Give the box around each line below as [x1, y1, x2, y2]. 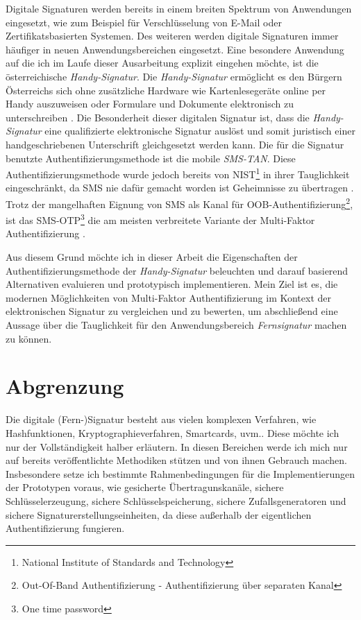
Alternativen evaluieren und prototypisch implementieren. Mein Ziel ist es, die [6, 277, 338, 291]
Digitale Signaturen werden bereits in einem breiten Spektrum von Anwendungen [6, 1, 352, 15]
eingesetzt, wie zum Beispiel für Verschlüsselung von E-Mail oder [6, 15, 282, 29]
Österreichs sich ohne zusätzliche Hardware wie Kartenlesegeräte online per [6, 83, 326, 97]
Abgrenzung [6, 372, 124, 400]
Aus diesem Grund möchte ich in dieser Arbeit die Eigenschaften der [6, 250, 298, 264]
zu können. [6, 331, 52, 345]
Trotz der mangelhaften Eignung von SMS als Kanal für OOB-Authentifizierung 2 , [6, 194, 353, 211]
